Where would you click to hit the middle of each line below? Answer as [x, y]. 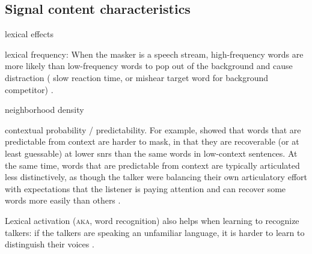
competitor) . [29, 89]
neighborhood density [44, 110]
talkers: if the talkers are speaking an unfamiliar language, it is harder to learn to [155, 232]
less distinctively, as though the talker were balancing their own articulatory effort [156, 177]
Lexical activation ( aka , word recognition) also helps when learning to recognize [152, 220]
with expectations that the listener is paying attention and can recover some [145, 188]
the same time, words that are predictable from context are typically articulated [152, 165]
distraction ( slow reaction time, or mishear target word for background [137, 77]
